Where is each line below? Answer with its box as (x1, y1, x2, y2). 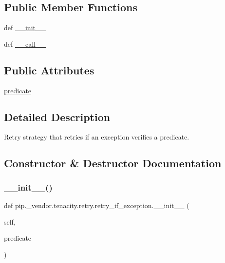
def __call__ (4, 38, 46, 49)
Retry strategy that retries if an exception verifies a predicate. (4, 132, 189, 142)
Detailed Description (4, 109, 111, 124)
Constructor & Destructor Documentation (4, 156, 222, 171)
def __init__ (4, 22, 46, 33)
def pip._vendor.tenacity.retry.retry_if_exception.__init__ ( (4, 200, 189, 210)
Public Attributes (4, 62, 94, 77)
